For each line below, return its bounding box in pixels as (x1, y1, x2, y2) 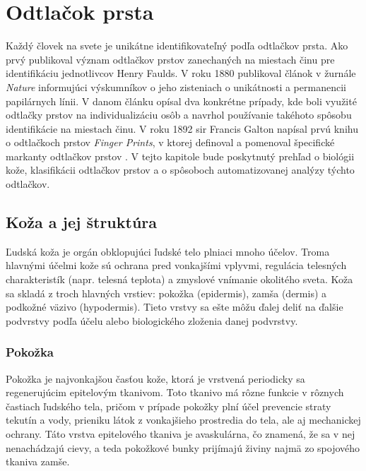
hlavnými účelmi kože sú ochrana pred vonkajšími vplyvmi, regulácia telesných (6, 258, 347, 273)
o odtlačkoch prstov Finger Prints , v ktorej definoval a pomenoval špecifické (6, 135, 335, 150)
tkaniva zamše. (6, 454, 70, 469)
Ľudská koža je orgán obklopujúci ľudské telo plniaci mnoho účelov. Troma (6, 244, 330, 258)
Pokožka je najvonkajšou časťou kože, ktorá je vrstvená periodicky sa (6, 371, 305, 386)
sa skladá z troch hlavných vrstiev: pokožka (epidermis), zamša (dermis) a (6, 285, 327, 300)
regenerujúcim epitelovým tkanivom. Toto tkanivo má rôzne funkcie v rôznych (6, 385, 344, 400)
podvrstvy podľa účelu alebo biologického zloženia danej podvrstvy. (6, 313, 298, 328)
